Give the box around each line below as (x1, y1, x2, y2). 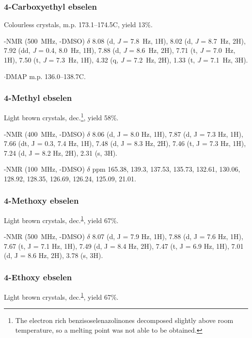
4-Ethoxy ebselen (4, 271, 72, 283)
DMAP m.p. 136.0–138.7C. (5, 71, 86, 81)
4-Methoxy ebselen (4, 194, 79, 206)
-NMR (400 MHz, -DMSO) (4, 129, 85, 139)
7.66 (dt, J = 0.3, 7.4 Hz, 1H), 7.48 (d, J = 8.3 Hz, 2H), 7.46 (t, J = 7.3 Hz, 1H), (4, 138, 246, 148)
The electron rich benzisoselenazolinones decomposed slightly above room (15, 315, 234, 325)
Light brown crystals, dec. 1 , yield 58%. (4, 111, 119, 123)
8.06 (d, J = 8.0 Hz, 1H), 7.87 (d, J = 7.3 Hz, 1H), (92, 129, 243, 139)
